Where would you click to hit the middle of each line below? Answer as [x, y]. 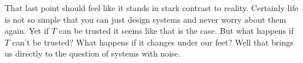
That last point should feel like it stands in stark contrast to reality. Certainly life [151, 8]
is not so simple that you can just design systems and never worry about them [146, 19]
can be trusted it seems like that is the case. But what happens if [176, 31]
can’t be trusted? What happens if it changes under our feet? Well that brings [153, 42]
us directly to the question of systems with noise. [93, 53]
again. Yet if [27, 31]
